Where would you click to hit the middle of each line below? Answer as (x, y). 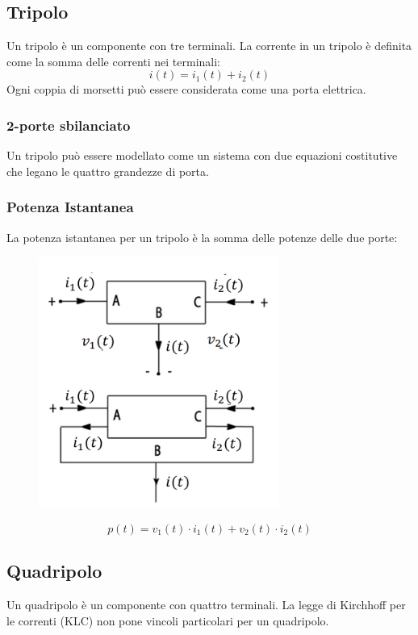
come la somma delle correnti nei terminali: (113, 61)
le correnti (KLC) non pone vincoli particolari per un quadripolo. (168, 620)
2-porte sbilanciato (69, 125)
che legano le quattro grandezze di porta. (108, 171)
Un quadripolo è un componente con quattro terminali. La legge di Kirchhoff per (206, 605)
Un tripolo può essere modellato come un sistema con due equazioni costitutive (202, 155)
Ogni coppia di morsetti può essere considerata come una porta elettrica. (186, 89)
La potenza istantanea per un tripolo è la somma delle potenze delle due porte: (202, 237)
